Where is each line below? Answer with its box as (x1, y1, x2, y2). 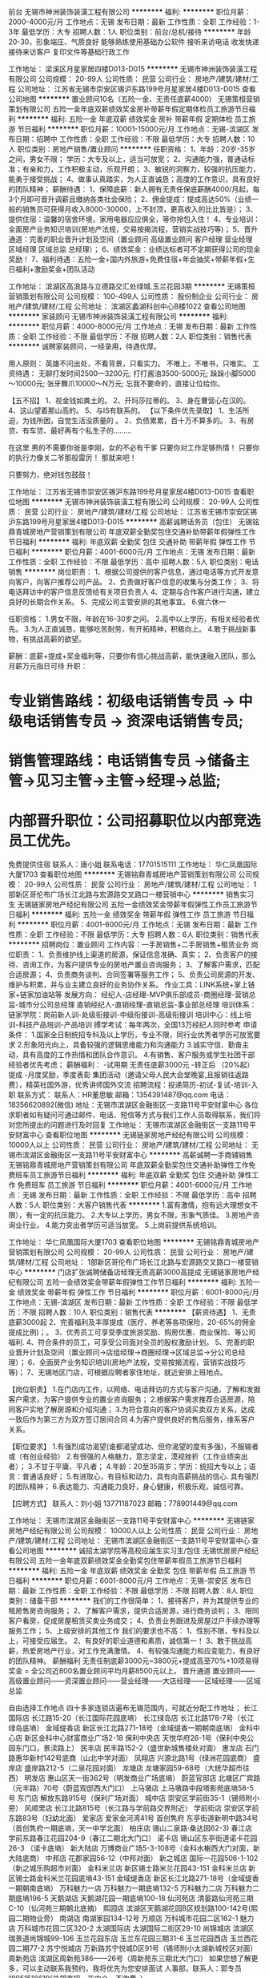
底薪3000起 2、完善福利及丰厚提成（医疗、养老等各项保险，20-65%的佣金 (8, 1318, 256, 1327)
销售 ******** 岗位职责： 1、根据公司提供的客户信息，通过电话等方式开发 (8, 567, 252, 576)
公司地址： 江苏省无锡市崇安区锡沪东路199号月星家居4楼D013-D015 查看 (17, 84, 256, 94)
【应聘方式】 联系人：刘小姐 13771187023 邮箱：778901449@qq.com (8, 1499, 238, 1508)
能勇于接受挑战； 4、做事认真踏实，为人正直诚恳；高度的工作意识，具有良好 (8, 175, 260, 184)
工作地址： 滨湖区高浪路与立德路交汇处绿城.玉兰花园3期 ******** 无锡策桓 (8, 281, 256, 291)
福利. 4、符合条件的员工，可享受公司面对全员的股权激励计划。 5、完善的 (8, 1338, 248, 1347)
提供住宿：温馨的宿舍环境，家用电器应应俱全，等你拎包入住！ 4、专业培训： (8, 215, 260, 224)
